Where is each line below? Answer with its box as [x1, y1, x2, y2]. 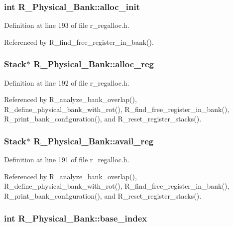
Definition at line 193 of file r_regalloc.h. [4, 20, 129, 30]
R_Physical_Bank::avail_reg [33, 134, 154, 147]
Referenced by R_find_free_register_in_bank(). [4, 36, 154, 47]
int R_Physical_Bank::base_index [4, 212, 147, 224]
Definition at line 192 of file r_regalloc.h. [4, 77, 129, 88]
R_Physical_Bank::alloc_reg [33, 58, 154, 70]
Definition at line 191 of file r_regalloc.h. [4, 154, 129, 165]
